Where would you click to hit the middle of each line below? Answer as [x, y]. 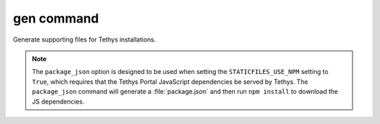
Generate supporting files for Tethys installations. [84, 39]
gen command [56, 18]
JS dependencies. [58, 101]
